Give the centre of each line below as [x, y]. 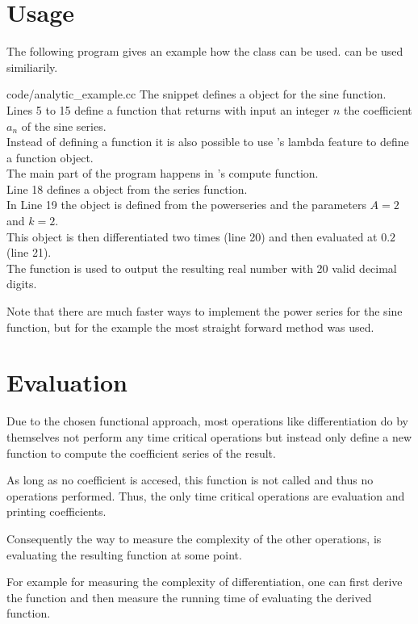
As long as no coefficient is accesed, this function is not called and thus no [190, 480]
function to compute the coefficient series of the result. [141, 452]
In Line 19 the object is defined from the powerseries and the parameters [186, 205]
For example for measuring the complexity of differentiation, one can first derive [205, 582]
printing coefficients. [56, 511]
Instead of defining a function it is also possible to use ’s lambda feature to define [208, 142]
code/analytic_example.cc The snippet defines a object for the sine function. [196, 94]
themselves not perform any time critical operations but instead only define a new [209, 436]
